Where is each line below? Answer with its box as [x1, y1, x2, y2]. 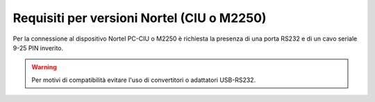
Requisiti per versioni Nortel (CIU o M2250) [12, 10, 267, 25]
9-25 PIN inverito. [12, 43, 64, 52]
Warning [31, 63, 57, 72]
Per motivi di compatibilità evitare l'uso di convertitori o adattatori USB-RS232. [31, 76, 256, 84]
